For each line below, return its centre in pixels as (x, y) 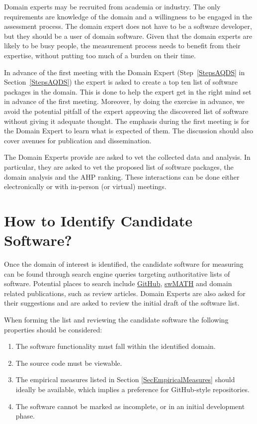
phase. (25, 416)
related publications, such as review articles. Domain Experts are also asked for (125, 293)
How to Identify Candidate (98, 220)
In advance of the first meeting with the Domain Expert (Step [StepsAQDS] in (125, 72)
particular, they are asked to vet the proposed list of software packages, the (119, 166)
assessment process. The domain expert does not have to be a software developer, (128, 26)
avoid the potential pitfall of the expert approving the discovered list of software (126, 111)
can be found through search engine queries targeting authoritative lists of (117, 273)
